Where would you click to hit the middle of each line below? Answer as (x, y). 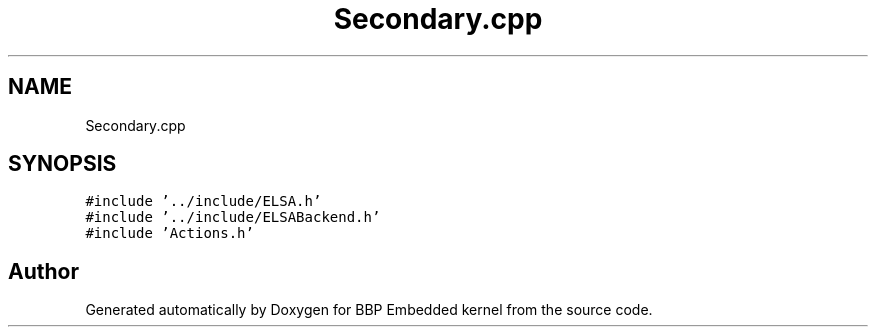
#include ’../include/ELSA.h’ (203, 201)
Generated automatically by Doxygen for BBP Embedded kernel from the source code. (369, 310)
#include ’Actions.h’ (169, 233)
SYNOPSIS (62, 164)
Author (43, 271)
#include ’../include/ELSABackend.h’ (233, 217)
